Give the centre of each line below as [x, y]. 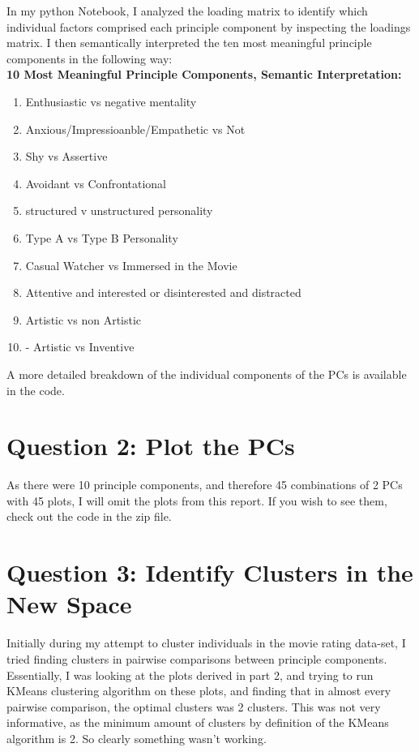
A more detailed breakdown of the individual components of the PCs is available [207, 374]
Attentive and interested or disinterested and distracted [163, 292]
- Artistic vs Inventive [80, 347]
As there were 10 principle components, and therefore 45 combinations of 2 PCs [205, 485]
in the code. [36, 390]
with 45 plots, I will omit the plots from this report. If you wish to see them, [197, 500]
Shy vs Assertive [66, 156]
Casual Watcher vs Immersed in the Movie [131, 265]
